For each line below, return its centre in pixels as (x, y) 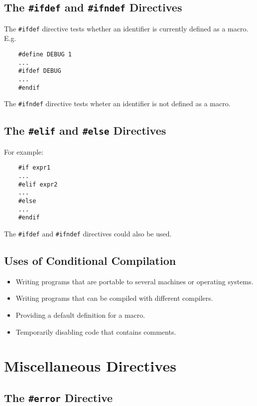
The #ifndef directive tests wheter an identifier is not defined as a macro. (117, 103)
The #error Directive (59, 397)
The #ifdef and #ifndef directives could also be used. (88, 233)
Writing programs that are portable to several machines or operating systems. (134, 281)
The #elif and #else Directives (85, 130)
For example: (24, 151)
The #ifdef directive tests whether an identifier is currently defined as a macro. (126, 28)
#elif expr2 (38, 184)
